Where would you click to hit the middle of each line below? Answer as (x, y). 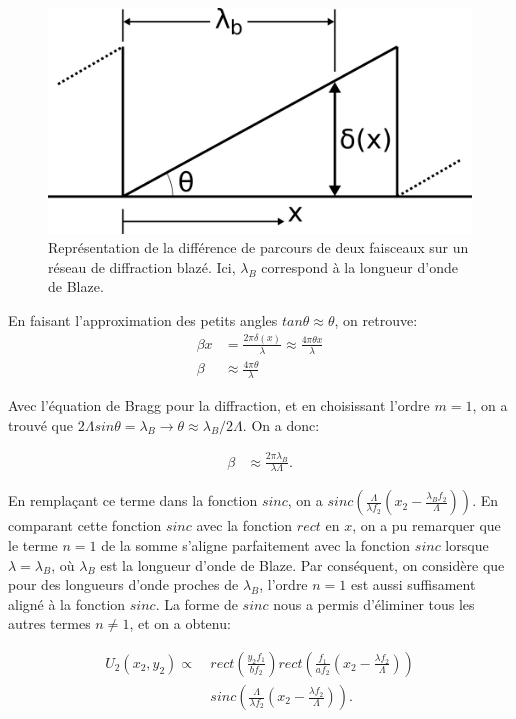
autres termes (49, 623)
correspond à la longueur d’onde (359, 266)
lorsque (467, 544)
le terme (33, 544)
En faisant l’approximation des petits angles (143, 319)
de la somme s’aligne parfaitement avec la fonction (256, 544)
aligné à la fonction (67, 603)
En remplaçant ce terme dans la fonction (133, 500)
